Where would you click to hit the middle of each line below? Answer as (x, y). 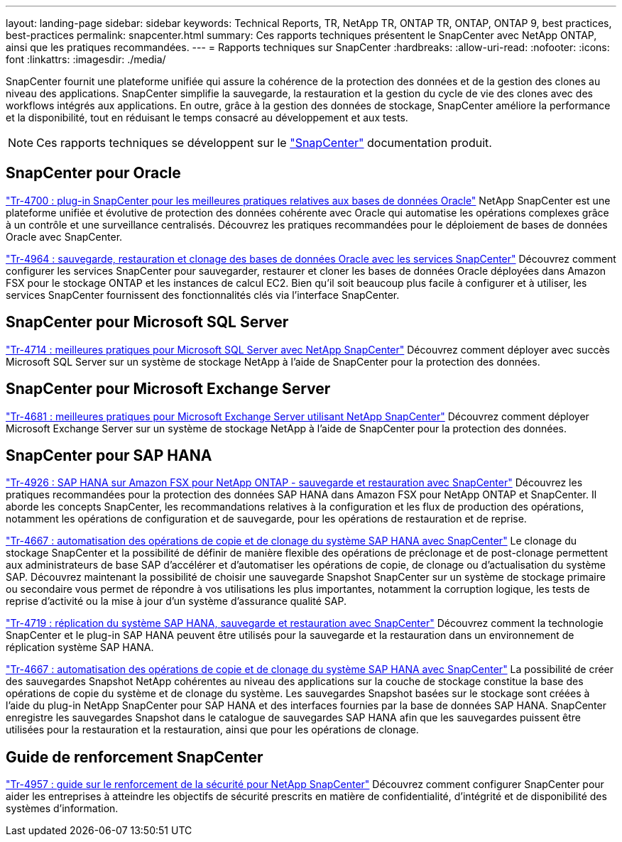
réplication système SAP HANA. (80, 647)
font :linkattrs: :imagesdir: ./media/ (86, 59)
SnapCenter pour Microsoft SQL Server (147, 322)
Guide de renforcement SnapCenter (135, 757)
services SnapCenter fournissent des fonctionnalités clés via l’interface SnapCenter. (203, 295)
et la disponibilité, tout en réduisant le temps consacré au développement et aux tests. (207, 117)
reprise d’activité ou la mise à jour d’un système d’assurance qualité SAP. (176, 601)
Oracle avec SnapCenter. (64, 236)
